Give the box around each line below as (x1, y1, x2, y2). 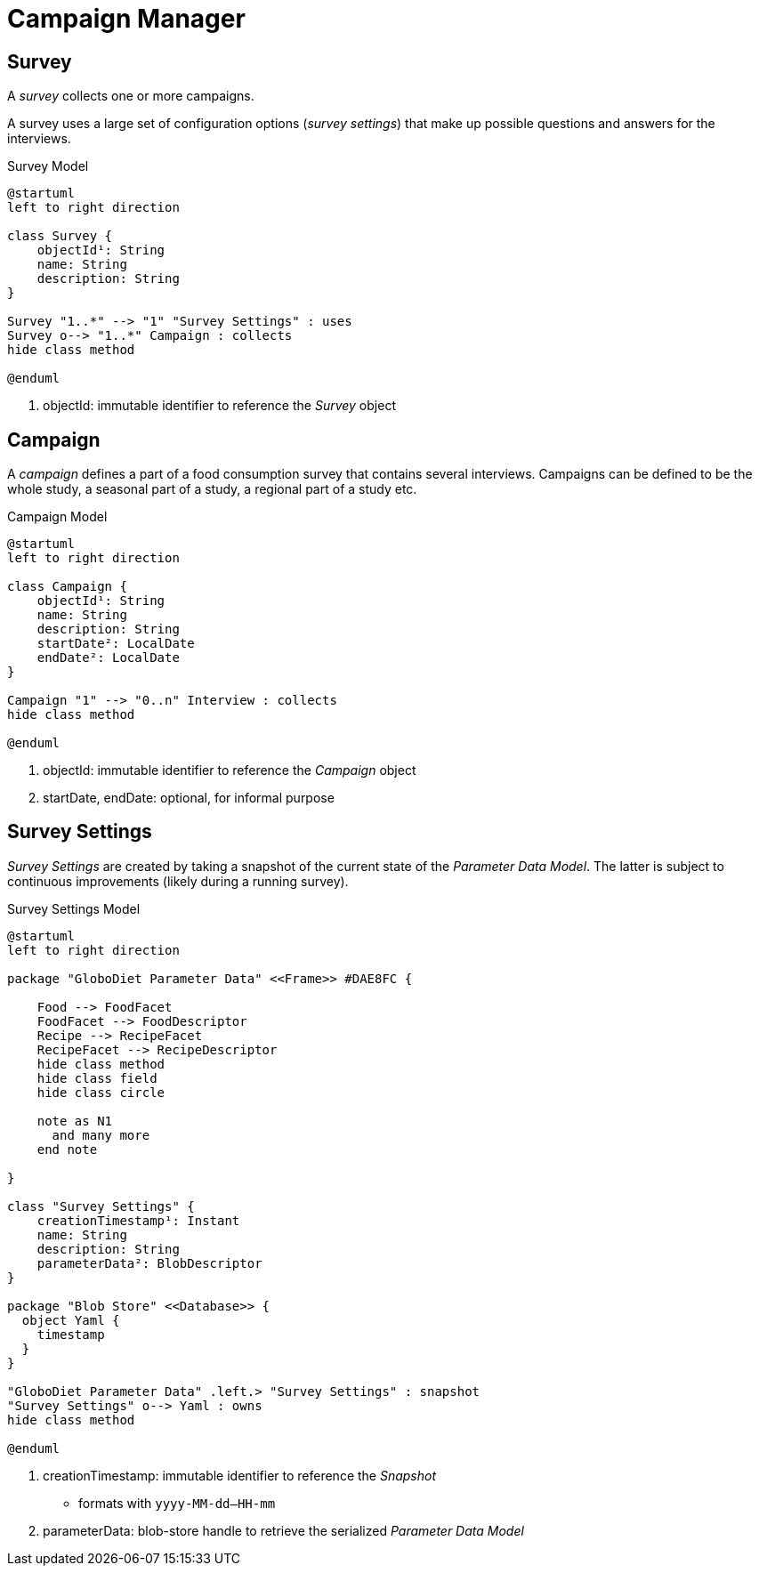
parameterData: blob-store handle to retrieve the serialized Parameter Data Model (43, 1522, 524, 1538)
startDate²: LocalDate (36, 636, 195, 651)
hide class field (36, 1070, 157, 1085)
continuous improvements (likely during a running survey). (7, 873, 349, 889)
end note (36, 1141, 98, 1157)
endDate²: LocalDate (36, 650, 180, 665)
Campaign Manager (7, 4, 246, 34)
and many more (52, 1127, 150, 1142)
